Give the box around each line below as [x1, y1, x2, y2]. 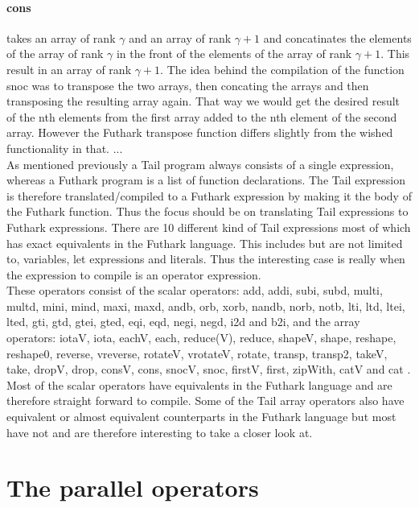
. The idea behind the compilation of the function [160, 60, 405, 77]
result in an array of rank [6, 60, 132, 77]
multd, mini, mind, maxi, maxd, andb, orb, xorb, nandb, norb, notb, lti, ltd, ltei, [6, 297, 405, 314]
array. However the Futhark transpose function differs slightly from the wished [6, 124, 393, 141]
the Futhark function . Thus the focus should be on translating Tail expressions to [6, 203, 409, 220]
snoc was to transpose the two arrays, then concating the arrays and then [6, 76, 369, 93]
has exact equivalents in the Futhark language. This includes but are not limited [6, 234, 403, 251]
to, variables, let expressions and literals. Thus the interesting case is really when [6, 250, 405, 267]
